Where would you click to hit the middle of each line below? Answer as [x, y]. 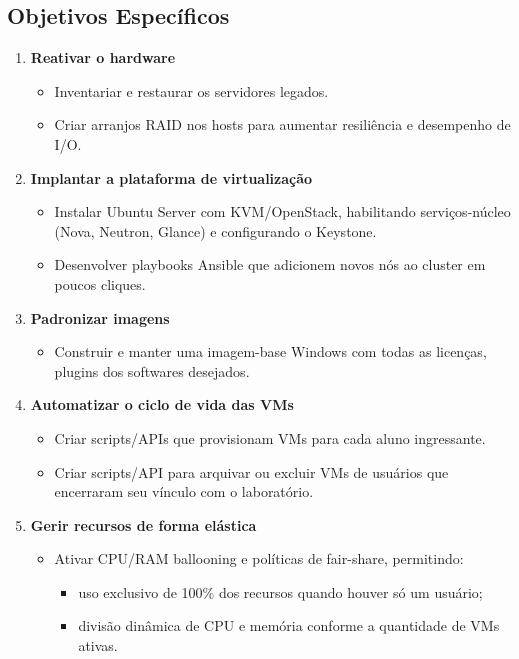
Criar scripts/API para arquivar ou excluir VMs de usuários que [251, 471]
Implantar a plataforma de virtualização [171, 177]
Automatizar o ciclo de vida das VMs [162, 404]
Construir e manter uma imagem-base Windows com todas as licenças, [270, 351]
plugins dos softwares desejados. [152, 370]
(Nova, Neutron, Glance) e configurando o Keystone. [215, 230]
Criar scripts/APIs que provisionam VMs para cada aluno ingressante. [270, 437]
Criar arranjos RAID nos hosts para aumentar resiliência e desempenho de [282, 124]
